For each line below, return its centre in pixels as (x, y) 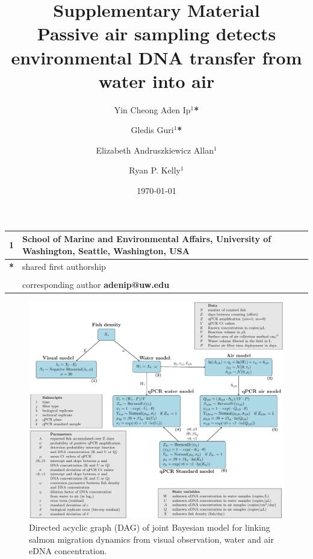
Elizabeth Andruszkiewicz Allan (155, 150)
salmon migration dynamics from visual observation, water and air (151, 539)
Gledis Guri (152, 130)
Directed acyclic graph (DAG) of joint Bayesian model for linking (150, 527)
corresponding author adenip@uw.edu (96, 284)
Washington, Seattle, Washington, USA (106, 250)
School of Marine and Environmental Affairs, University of (147, 239)
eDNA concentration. (68, 551)
